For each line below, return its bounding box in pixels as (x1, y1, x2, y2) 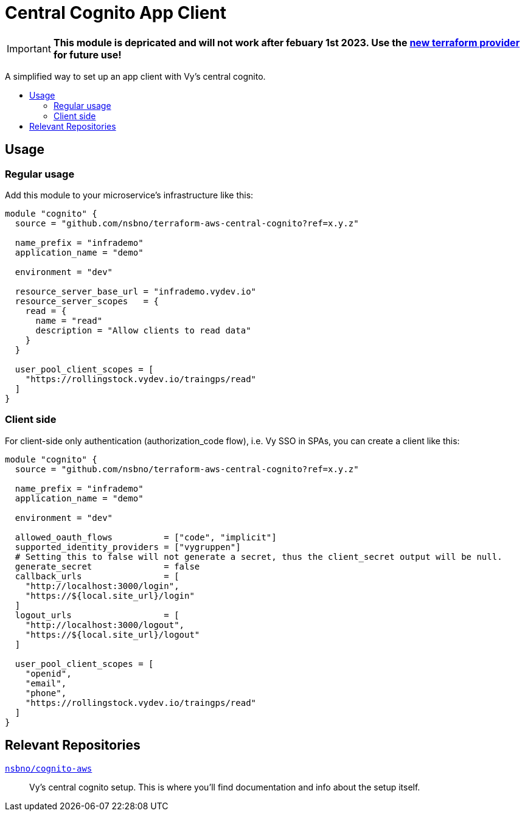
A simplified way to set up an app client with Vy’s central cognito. (5, 71, 266, 82)
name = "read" (35, 315, 103, 326)
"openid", (25, 668, 72, 678)
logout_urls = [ (15, 610, 179, 620)
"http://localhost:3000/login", (25, 581, 179, 591)
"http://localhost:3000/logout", (25, 619, 185, 630)
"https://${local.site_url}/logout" (25, 629, 200, 640)
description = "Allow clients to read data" (35, 325, 251, 335)
